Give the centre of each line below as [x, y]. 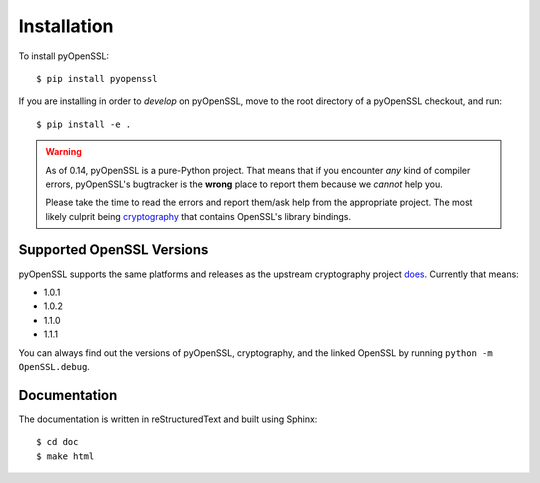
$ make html [65, 456]
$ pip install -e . [84, 124]
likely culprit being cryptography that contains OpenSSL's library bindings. [198, 216]
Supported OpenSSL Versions [113, 250]
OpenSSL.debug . [54, 366]
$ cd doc [57, 442]
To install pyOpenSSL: [64, 56]
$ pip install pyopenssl [97, 78]
